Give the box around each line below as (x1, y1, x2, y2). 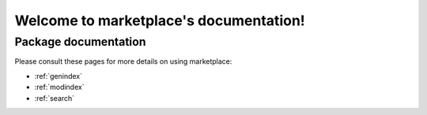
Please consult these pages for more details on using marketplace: (14, 57, 232, 66)
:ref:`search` (34, 93, 75, 102)
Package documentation (14, 35, 146, 49)
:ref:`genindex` (34, 71, 83, 80)
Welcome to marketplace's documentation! (14, 12, 306, 29)
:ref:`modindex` (34, 83, 85, 92)
